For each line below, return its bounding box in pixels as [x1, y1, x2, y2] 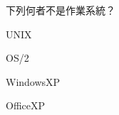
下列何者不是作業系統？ [6, 3, 115, 17]
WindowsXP [6, 74, 61, 89]
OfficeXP [6, 98, 46, 113]
